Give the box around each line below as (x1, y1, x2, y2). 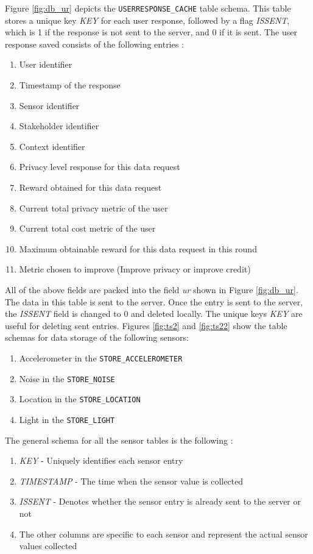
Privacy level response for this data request (19, 160, 180, 173)
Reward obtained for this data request (19, 181, 162, 193)
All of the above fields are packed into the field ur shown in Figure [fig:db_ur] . (5, 283, 298, 296)
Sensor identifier (19, 99, 80, 112)
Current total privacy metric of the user (19, 201, 168, 214)
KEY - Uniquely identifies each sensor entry (19, 454, 183, 467)
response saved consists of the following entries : (5, 37, 184, 50)
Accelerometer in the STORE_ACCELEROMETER (19, 351, 183, 364)
